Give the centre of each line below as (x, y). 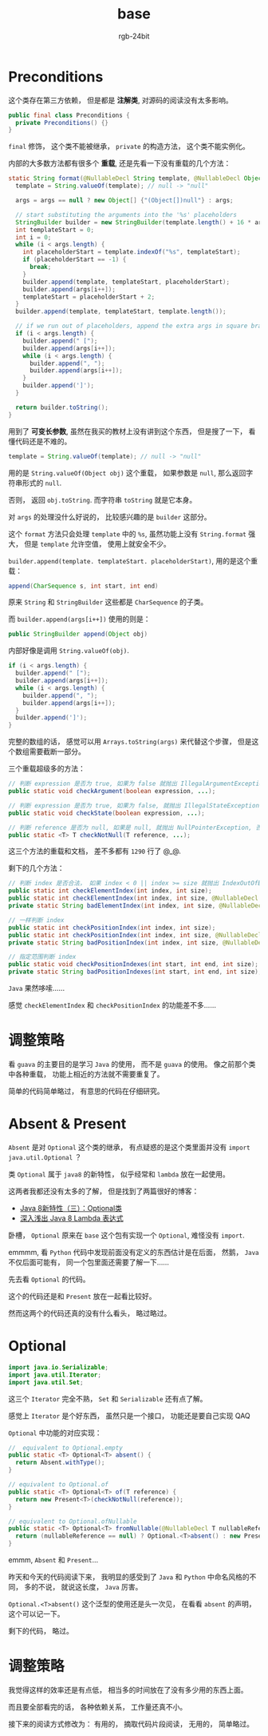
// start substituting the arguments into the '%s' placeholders (126, 214)
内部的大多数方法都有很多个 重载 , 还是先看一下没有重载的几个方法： (120, 163)
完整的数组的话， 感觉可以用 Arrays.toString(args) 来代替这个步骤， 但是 (130, 742)
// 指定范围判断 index (42, 957)
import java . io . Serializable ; (59, 1367)
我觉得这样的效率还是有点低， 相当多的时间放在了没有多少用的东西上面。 (128, 1690)
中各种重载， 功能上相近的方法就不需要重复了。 (86, 1074)
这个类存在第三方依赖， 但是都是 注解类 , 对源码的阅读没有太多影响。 (120, 100)
